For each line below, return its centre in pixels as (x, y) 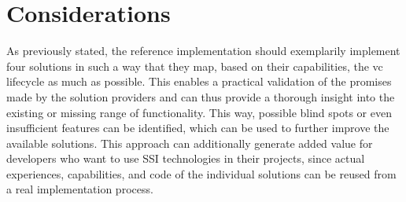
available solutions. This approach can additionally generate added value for (190, 143)
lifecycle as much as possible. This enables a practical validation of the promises (199, 81)
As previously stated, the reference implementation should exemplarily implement (203, 51)
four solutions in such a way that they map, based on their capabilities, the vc (195, 66)
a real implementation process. (80, 189)
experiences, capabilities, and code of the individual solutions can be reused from (201, 173)
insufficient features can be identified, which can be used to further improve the (198, 128)
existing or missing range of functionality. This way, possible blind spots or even (199, 112)
